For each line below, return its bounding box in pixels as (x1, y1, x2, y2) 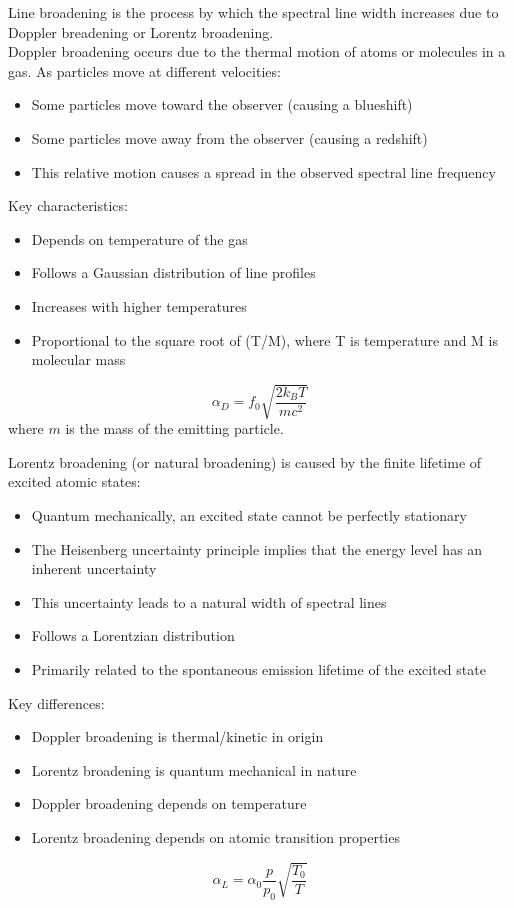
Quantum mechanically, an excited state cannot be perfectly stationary (31, 505, 467, 526)
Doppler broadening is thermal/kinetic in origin (31, 726, 324, 747)
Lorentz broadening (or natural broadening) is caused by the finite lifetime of (8, 451, 482, 472)
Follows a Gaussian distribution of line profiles (31, 262, 316, 283)
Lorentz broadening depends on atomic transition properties (31, 826, 400, 847)
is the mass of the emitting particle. (65, 418, 284, 439)
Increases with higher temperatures (31, 295, 247, 316)
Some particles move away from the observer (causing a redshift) (31, 127, 428, 148)
